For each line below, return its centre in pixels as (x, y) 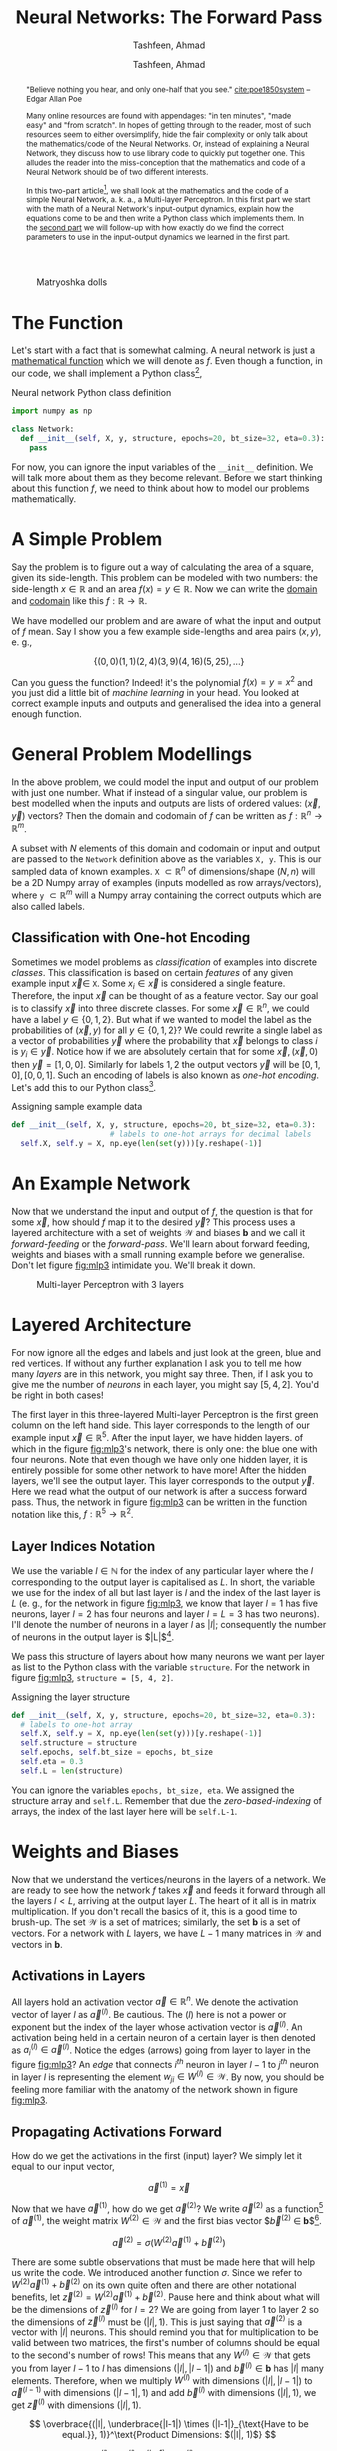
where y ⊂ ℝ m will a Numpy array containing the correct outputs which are (166, 894)
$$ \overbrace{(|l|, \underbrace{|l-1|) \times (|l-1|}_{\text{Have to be (169, 2424)
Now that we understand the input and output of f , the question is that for (162, 1212)
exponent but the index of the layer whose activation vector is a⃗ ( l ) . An (157, 2026)
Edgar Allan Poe (54, 98)
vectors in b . (37, 1944)
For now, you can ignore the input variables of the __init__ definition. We (162, 467)
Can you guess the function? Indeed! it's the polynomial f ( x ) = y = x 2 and (162, 681)
